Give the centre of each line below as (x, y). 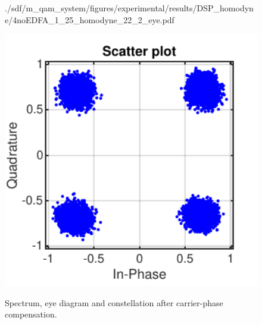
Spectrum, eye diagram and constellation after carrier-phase (114, 302)
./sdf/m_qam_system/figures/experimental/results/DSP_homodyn (129, 8)
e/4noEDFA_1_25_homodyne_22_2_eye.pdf (90, 19)
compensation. (31, 314)
